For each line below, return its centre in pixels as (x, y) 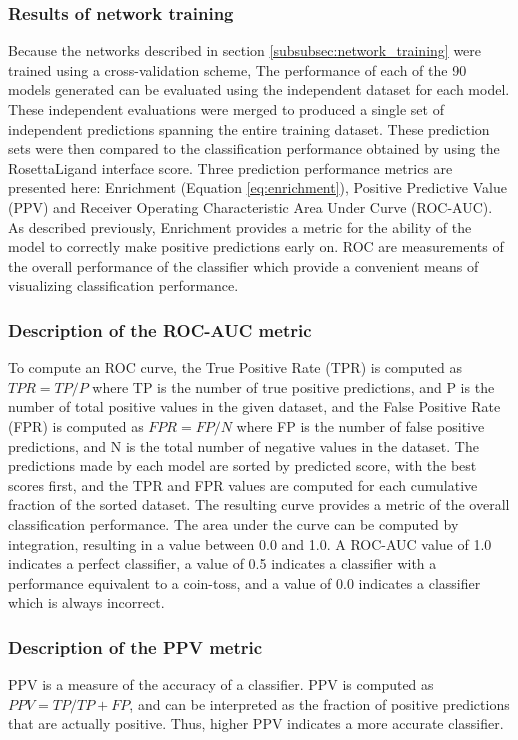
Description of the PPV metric (135, 646)
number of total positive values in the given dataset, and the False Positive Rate (254, 406)
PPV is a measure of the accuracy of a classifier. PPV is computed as (221, 684)
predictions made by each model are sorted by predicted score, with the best (242, 465)
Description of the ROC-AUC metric (160, 329)
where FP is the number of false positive (360, 425)
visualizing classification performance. (123, 285)
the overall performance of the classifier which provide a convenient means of (243, 265)
